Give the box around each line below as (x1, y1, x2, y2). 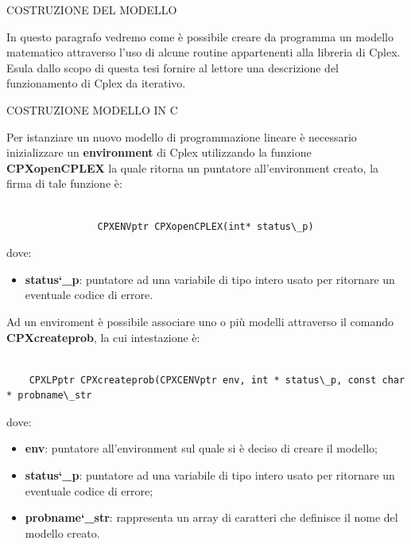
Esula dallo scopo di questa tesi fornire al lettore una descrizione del (6, 59, 339, 76)
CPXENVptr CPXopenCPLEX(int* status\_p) (97, 220, 314, 232)
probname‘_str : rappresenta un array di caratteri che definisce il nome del (25, 509, 398, 526)
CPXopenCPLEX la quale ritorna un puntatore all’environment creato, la (6, 159, 379, 176)
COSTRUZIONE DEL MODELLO (6, 2, 177, 17)
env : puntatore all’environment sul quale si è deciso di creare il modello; (25, 440, 378, 457)
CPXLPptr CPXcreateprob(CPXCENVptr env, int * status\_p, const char (29, 374, 405, 386)
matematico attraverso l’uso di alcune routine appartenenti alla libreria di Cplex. (6, 44, 401, 60)
